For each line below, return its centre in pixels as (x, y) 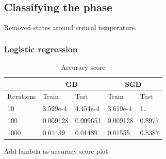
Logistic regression (41, 49)
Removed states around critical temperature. (70, 27)
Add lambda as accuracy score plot (56, 151)
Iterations (22, 96)
